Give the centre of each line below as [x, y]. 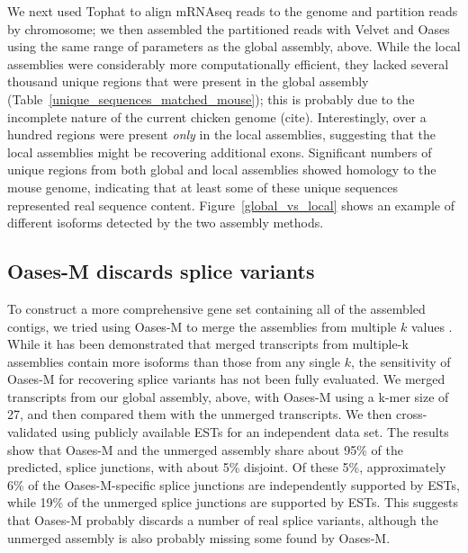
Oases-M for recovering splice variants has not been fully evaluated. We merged [226, 379]
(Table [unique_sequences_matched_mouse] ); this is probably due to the [211, 98]
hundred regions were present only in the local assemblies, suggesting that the [222, 134]
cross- [411, 414]
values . [432, 326]
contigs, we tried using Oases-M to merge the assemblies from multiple [202, 326]
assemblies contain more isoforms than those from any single [174, 361]
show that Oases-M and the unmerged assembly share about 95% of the [205, 449]
